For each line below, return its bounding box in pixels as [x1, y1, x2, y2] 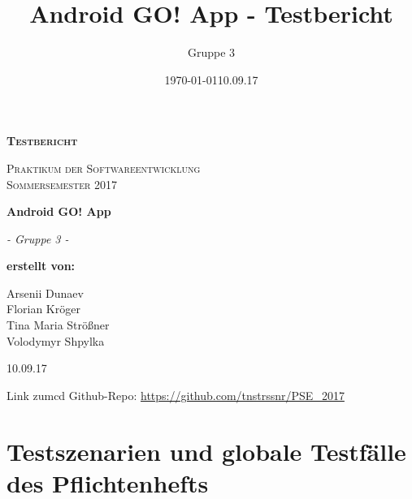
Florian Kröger [7, 300, 80, 317]
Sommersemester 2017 [7, 175, 118, 192]
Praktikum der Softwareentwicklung [7, 159, 201, 176]
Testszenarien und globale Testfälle [7, 434, 406, 467]
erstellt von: [7, 257, 76, 274]
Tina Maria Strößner [7, 316, 110, 333]
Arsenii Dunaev [7, 284, 84, 301]
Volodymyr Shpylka [7, 332, 105, 349]
